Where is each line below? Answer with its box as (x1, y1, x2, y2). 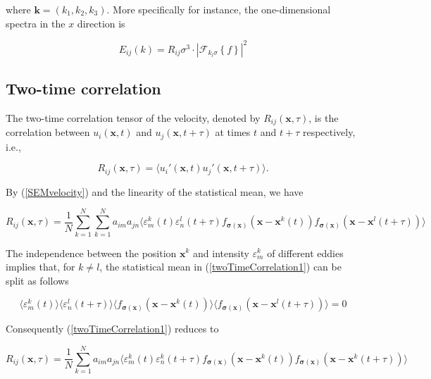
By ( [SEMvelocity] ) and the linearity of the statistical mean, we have (6, 184, 304, 199)
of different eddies (267, 245, 344, 260)
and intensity (193, 245, 249, 260)
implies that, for (6, 259, 75, 274)
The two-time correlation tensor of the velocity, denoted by (6, 110, 261, 125)
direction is (77, 15, 125, 30)
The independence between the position (6, 245, 177, 260)
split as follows (6, 273, 69, 287)
